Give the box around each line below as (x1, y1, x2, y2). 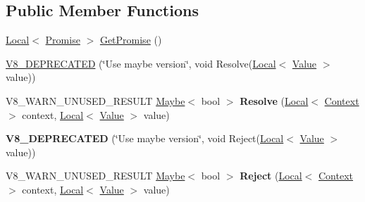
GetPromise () (99, 32, 162, 47)
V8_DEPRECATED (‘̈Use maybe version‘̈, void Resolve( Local (6, 56, 276, 70)
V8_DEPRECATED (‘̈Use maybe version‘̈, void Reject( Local (6, 131, 284, 146)
